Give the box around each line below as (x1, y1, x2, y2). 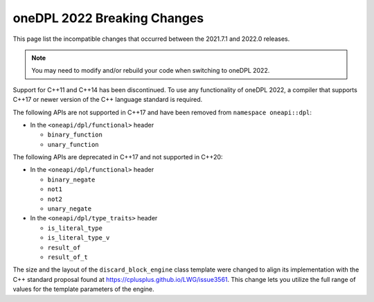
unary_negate (47, 205, 92, 213)
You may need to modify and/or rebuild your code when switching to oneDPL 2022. (31, 66, 270, 75)
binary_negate (47, 175, 96, 184)
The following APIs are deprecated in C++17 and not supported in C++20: (12, 153, 223, 161)
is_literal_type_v (47, 234, 110, 242)
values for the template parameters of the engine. (12, 285, 155, 294)
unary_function (47, 141, 100, 148)
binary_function (47, 131, 103, 139)
